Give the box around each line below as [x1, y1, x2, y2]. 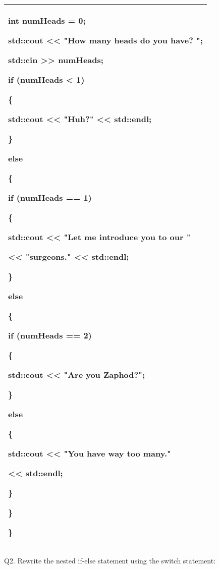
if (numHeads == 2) [8, 329, 92, 341]
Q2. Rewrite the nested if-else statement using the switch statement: [4, 555, 216, 565]
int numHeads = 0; [8, 15, 86, 26]
